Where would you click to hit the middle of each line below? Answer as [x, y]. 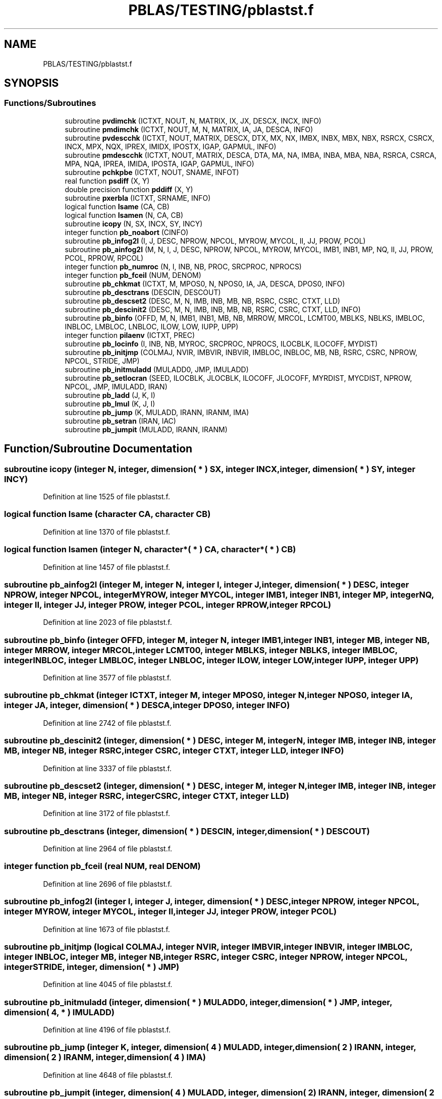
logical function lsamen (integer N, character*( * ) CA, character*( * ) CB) [150, 549]
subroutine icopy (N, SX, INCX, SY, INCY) [134, 223]
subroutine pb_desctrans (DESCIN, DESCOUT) [143, 292]
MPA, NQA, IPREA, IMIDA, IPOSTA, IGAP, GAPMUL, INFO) [159, 163]
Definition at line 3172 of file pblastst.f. [106, 814]
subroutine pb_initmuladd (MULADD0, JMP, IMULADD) [157, 369]
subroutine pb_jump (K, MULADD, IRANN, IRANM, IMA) [157, 412]
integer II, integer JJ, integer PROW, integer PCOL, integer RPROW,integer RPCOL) [168, 604]
